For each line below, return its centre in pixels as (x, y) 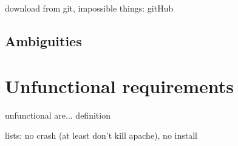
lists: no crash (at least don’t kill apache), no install (101, 135)
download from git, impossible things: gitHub (89, 8)
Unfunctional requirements (120, 85)
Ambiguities (43, 40)
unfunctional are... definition (58, 115)
